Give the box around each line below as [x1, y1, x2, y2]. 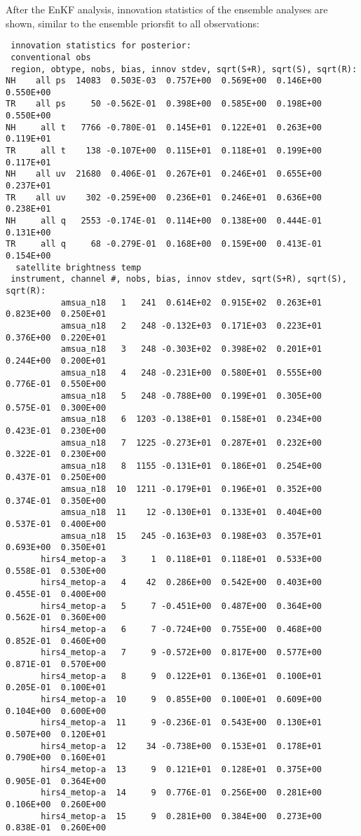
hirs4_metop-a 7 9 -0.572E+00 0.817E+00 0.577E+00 [41, 647, 322, 658]
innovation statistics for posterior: [11, 41, 191, 51]
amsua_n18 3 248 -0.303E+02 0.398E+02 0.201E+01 [60, 344, 322, 355]
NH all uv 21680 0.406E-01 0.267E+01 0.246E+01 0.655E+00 [6, 169, 322, 179]
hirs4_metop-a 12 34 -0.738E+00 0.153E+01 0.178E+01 [41, 741, 322, 751]
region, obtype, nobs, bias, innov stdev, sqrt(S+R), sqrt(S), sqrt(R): [11, 64, 357, 74]
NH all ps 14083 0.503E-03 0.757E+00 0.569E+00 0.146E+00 [6, 76, 322, 86]
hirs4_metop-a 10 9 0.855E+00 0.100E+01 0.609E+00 [41, 694, 322, 704]
